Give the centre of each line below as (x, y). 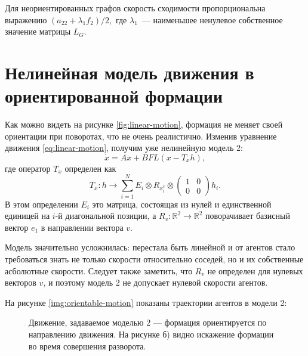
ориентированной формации (114, 96)
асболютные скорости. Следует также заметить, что (99, 270)
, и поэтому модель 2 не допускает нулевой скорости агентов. (155, 282)
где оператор (28, 168)
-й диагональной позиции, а (106, 216)
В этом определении (41, 204)
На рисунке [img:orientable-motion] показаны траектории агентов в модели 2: (146, 302)
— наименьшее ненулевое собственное (212, 19)
